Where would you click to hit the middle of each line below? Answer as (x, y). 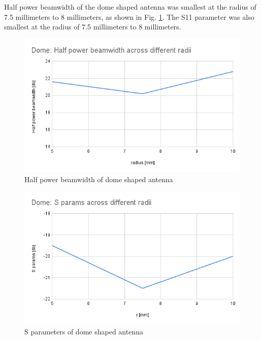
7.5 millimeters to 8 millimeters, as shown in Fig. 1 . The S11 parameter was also (129, 16)
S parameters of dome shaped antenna (84, 331)
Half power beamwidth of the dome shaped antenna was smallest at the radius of (130, 7)
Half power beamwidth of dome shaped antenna (99, 179)
